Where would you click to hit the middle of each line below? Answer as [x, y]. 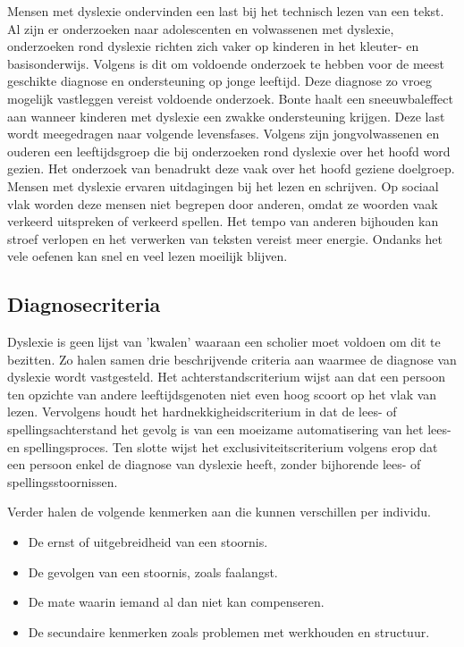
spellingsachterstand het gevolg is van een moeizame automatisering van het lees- [229, 429]
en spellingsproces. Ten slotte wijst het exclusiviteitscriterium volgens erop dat [223, 446]
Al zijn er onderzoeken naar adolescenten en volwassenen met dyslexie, [201, 28]
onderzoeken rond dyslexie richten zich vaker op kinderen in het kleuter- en [213, 46]
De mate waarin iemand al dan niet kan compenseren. [176, 602]
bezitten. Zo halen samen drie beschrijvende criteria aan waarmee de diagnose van [232, 359]
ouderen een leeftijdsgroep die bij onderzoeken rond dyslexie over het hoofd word [229, 151]
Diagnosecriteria [84, 304]
